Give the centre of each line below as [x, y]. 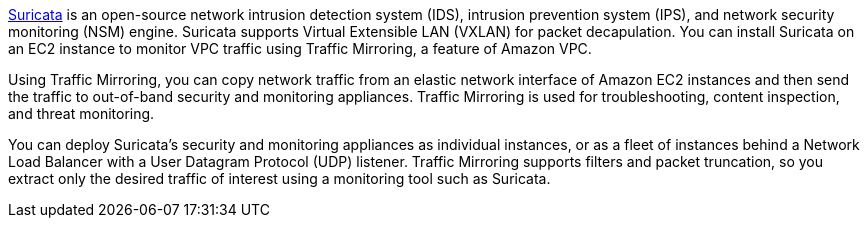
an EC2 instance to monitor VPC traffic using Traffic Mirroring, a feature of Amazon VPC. [300, 48]
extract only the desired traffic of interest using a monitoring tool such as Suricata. [279, 178]
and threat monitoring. [81, 113]
